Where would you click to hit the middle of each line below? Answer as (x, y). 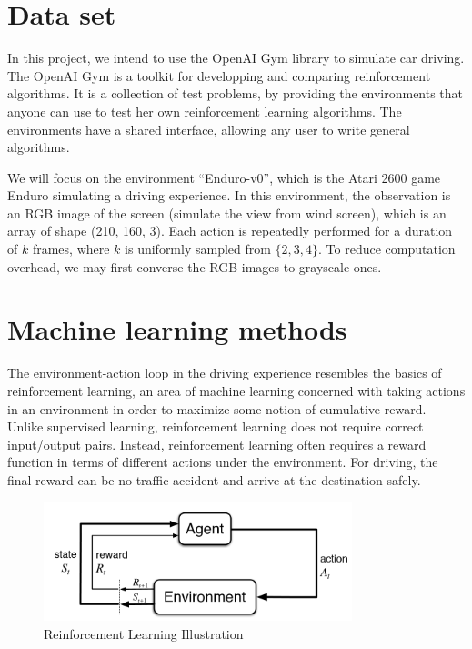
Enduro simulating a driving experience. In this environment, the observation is (229, 195)
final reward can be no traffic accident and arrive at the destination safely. (214, 479)
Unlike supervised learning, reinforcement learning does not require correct (216, 426)
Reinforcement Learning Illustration (144, 633)
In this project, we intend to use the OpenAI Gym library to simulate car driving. (236, 58)
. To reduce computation (387, 249)
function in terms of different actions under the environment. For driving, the (223, 462)
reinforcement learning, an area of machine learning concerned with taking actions (236, 390)
